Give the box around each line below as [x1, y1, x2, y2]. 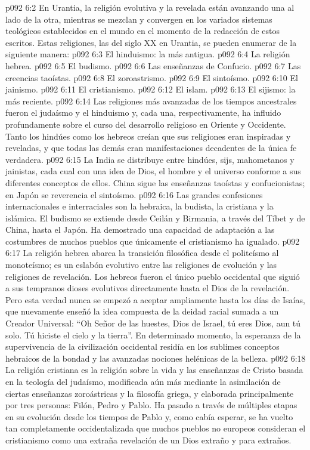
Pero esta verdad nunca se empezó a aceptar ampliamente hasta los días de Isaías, [5, 293, 305, 306]
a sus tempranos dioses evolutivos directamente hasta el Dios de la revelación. [5, 282, 290, 294]
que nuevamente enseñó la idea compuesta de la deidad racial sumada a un [5, 305, 279, 318]
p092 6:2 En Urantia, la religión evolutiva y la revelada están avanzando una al [5, 1, 294, 13]
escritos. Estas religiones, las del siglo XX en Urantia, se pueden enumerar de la [5, 36, 297, 48]
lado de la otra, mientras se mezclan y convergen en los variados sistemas [5, 13, 272, 25]
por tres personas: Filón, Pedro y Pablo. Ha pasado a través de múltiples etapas [5, 399, 297, 411]
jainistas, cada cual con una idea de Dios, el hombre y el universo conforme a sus [5, 165, 301, 177]
